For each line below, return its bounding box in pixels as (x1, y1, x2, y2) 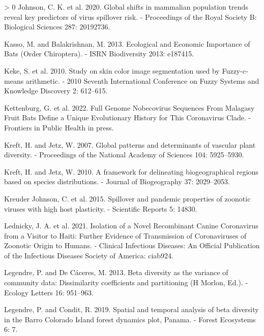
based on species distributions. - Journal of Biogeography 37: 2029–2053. (4, 176, 230, 187)
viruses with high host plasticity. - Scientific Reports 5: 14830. (4, 203, 197, 214)
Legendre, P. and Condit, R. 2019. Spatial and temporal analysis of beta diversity (4, 304, 259, 315)
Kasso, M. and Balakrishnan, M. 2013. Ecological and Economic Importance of (4, 38, 250, 49)
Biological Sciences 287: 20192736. (4, 21, 110, 32)
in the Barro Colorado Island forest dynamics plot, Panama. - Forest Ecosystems (4, 314, 256, 324)
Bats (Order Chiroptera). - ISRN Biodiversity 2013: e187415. (4, 48, 194, 59)
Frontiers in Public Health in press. (4, 122, 114, 132)
